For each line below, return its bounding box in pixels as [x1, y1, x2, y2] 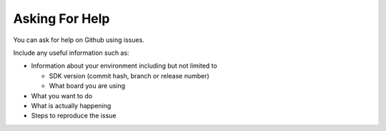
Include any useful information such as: [13, 48, 129, 57]
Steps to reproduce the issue [31, 111, 117, 120]
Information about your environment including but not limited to [31, 61, 217, 70]
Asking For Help [13, 11, 110, 26]
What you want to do [31, 91, 93, 100]
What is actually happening [31, 101, 112, 110]
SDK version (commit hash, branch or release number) [49, 71, 210, 80]
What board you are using [49, 82, 126, 90]
